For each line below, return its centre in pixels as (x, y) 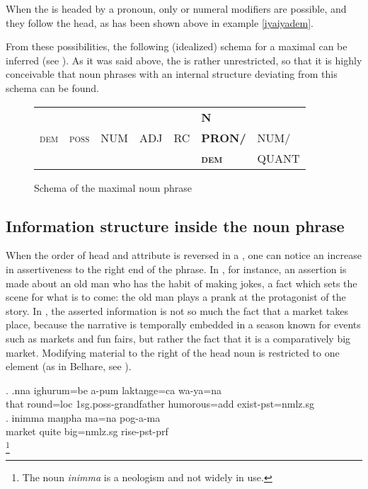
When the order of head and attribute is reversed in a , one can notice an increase (184, 255)
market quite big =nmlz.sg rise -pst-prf (87, 431)
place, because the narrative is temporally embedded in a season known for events (183, 324)
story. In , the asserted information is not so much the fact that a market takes (177, 310)
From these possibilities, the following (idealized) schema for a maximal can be (177, 46)
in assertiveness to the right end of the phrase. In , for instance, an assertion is (176, 269)
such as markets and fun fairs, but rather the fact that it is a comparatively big (178, 338)
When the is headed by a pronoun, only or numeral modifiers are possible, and (176, 8)
